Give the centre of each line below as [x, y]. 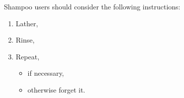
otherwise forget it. [56, 89]
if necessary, [46, 73]
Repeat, [28, 56]
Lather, [27, 23]
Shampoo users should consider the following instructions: [92, 6]
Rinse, [25, 40]
